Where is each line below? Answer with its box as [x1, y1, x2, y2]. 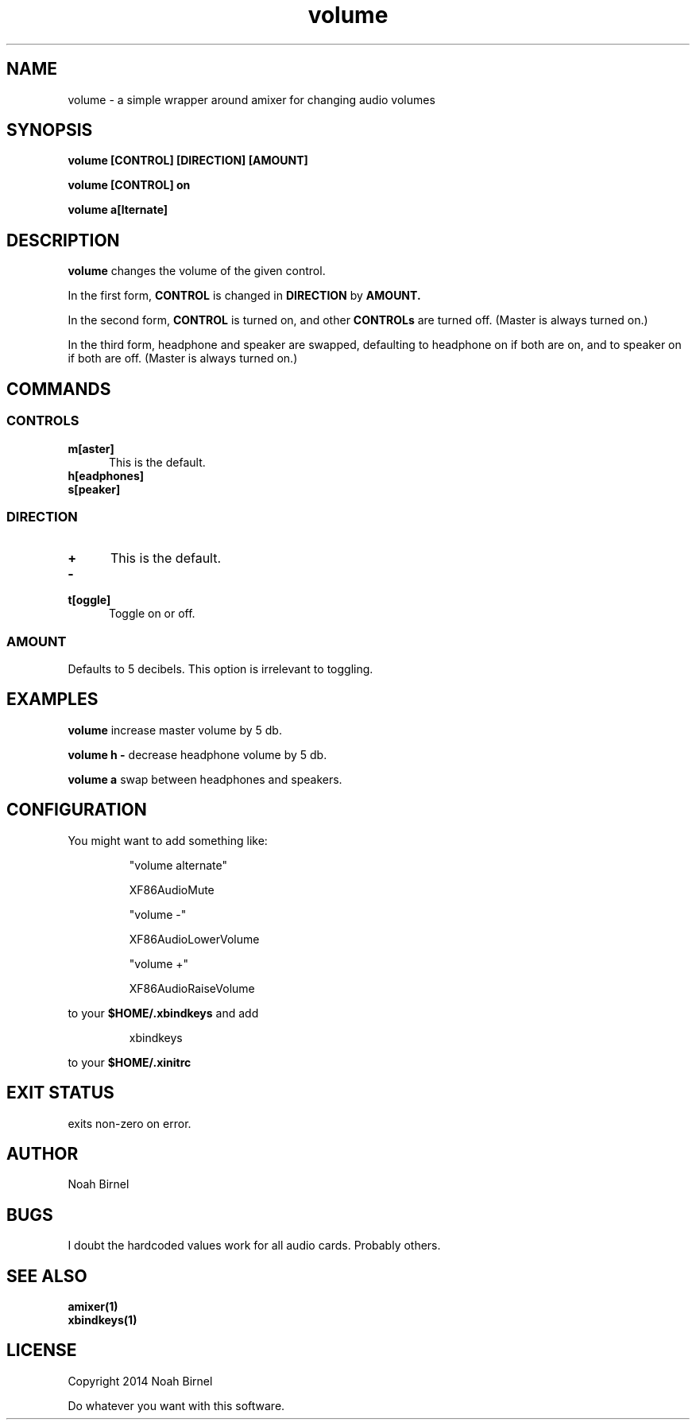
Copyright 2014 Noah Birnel [68, 1374, 213, 1388]
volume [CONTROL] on [68, 178, 191, 192]
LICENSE [6, 1340, 77, 1361]
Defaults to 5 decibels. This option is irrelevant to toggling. [68, 662, 373, 676]
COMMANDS [6, 378, 111, 399]
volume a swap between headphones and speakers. [68, 772, 342, 786]
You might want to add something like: [68, 833, 268, 847]
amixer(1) [68, 1300, 118, 1314]
